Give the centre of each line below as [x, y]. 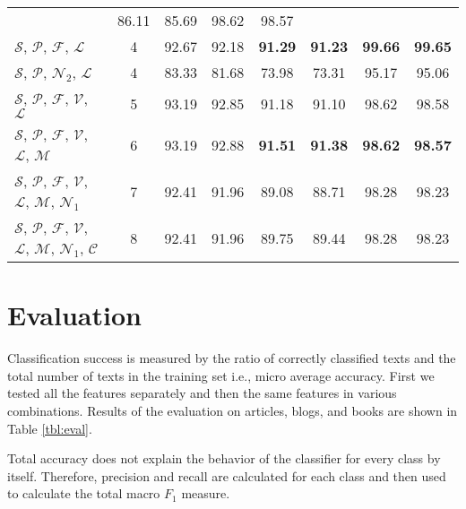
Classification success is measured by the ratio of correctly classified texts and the [232, 358]
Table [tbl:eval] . [50, 428]
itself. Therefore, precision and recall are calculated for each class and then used [227, 475]
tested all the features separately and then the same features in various [202, 393]
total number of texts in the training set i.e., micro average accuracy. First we [221, 375]
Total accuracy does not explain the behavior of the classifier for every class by [224, 458]
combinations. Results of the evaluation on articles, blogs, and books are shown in [233, 410]
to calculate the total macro [84, 493]
